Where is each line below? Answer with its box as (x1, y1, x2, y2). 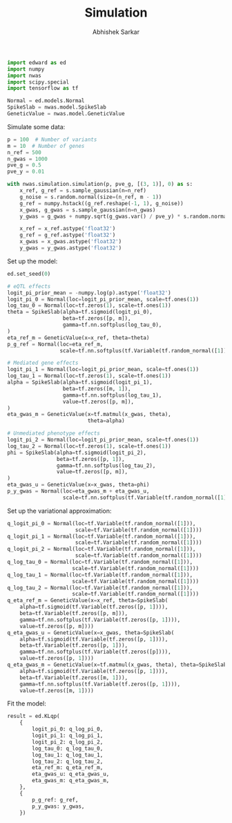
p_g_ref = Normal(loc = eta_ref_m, (7, 341, 104, 348)
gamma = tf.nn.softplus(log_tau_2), (56, 462, 156, 469)
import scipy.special (7, 78, 70, 86)
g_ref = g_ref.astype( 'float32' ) (19, 231, 116, 239)
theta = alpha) (87, 417, 126, 424)
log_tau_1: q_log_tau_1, (32, 751, 104, 758)
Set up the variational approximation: (7, 507, 112, 515)
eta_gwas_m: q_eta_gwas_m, (32, 777, 110, 784)
